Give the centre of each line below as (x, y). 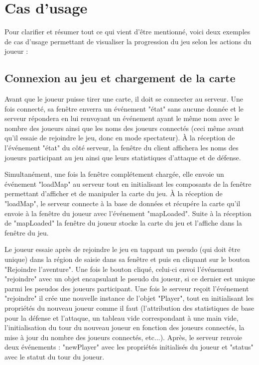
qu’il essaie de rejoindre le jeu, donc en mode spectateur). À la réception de (120, 138)
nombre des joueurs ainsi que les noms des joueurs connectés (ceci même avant (124, 128)
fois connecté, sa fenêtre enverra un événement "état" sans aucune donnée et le (124, 108)
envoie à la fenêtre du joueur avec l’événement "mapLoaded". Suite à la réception (128, 213)
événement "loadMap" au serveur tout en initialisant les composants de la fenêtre (128, 183)
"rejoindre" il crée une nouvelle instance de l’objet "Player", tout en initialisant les (129, 298)
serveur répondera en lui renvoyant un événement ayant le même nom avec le (122, 118)
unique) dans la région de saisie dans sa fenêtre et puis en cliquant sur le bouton (127, 259)
